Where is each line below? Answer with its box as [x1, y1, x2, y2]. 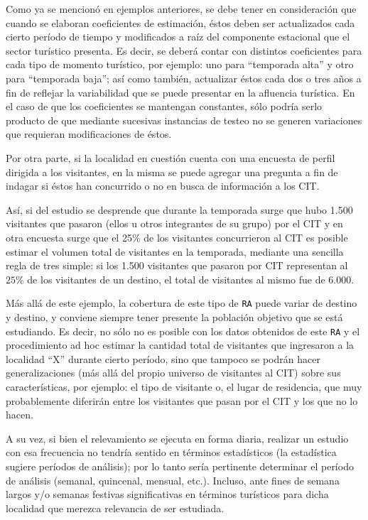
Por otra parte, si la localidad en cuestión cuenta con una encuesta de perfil [6, 150, 335, 165]
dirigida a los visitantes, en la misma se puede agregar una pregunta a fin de [6, 164, 338, 179]
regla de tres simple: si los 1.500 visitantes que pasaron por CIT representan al [6, 258, 348, 273]
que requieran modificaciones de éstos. [6, 126, 172, 141]
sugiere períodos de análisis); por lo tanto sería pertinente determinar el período [6, 458, 354, 473]
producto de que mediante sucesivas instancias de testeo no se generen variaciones [6, 112, 362, 127]
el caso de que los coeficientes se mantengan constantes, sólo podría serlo [6, 99, 323, 114]
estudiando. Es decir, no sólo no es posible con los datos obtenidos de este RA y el [6, 323, 360, 338]
